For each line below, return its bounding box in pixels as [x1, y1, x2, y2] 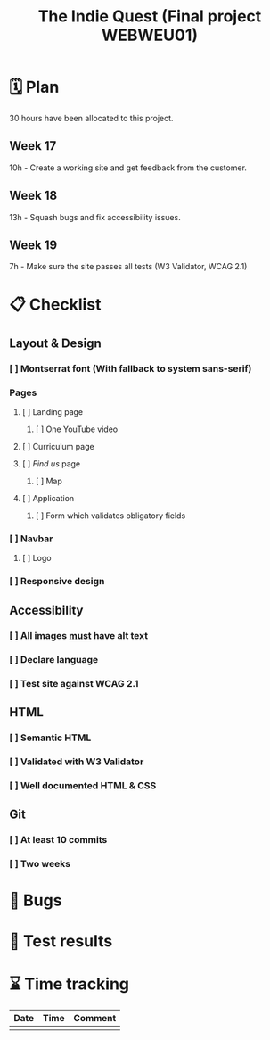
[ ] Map [35, 475, 62, 487]
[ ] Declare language [9, 653, 99, 665]
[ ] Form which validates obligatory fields [35, 510, 186, 521]
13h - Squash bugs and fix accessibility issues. [9, 211, 181, 222]
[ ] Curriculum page [21, 442, 95, 452]
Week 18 [9, 188, 58, 203]
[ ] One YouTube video [35, 424, 119, 434]
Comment [73, 1012, 117, 1025]
